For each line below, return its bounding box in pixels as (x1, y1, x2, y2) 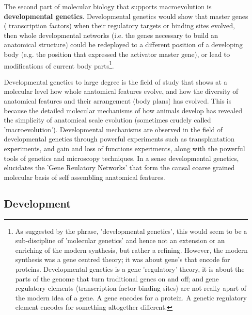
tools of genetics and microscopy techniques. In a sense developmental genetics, (4, 153, 239, 163)
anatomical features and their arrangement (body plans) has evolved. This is (4, 96, 232, 105)
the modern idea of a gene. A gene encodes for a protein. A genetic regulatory (15, 292, 247, 302)
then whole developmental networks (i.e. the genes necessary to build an (4, 30, 218, 40)
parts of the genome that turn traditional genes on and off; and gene (15, 273, 219, 283)
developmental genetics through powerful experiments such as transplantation (4, 134, 235, 144)
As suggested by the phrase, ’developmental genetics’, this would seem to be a (15, 226, 247, 236)
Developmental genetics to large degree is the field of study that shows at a (4, 76, 227, 87)
